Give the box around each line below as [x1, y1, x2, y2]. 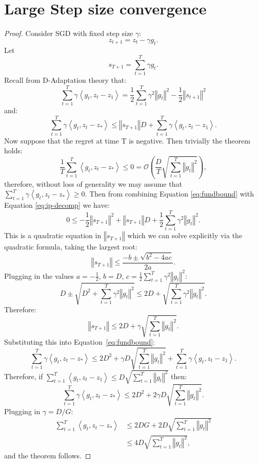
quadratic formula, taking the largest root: [4, 241, 137, 252]
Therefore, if [4, 371, 43, 382]
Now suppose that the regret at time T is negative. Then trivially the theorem [4, 135, 250, 146]
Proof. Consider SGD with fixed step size [4, 28, 133, 39]
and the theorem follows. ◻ [4, 450, 91, 461]
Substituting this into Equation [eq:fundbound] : [4, 336, 155, 347]
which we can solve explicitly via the [127, 230, 243, 241]
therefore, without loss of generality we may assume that [4, 178, 182, 189]
